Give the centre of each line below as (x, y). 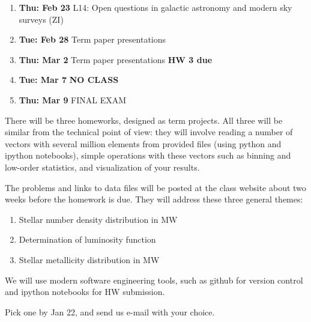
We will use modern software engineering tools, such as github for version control (154, 280)
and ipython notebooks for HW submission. (85, 292)
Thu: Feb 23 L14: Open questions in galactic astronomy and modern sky (155, 7)
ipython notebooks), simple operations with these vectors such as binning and (148, 155)
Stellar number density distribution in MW (98, 219)
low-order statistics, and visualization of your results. (102, 167)
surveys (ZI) (41, 19)
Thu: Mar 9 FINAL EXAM (73, 99)
